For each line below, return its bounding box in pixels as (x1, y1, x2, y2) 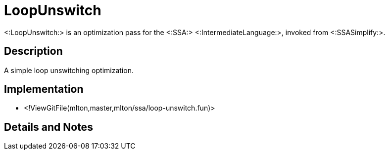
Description (4, 45, 63, 58)
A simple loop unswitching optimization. (4, 66, 134, 75)
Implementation (4, 83, 84, 96)
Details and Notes (4, 120, 93, 133)
